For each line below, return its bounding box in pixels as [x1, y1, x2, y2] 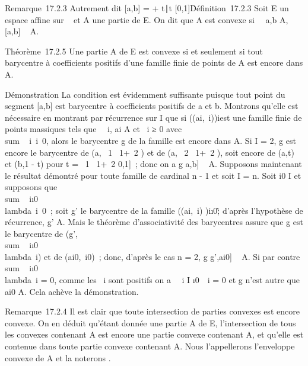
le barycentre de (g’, [5, 227, 78, 239]
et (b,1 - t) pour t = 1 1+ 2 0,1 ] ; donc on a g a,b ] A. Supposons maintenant [5, 158, 302, 170]
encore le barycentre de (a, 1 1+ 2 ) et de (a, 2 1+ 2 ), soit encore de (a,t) [5, 146, 294, 158]
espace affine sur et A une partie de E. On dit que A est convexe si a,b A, [5, 13, 288, 25]
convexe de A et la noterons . [5, 351, 111, 364]
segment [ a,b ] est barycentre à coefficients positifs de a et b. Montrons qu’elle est [5, 99, 299, 112]
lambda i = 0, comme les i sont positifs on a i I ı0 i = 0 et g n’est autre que [5, 274, 300, 286]
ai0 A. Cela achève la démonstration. [5, 285, 139, 297]
